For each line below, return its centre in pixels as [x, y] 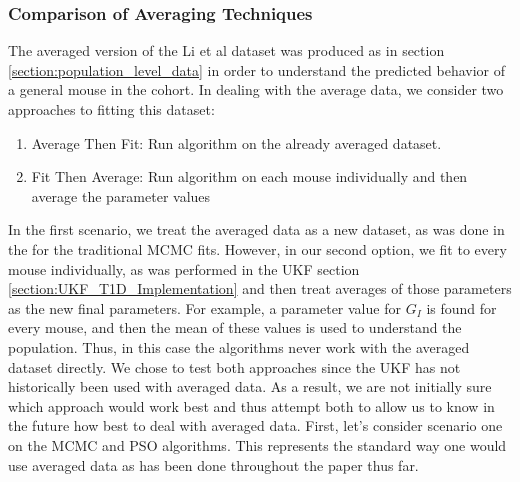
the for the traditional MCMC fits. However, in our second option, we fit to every [257, 248]
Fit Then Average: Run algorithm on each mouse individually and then [249, 176]
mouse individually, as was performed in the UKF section [184, 268]
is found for [461, 307]
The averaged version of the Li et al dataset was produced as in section [226, 50]
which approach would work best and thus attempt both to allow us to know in [251, 405]
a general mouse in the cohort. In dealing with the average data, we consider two [256, 89]
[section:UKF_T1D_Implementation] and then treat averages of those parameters [260, 288]
